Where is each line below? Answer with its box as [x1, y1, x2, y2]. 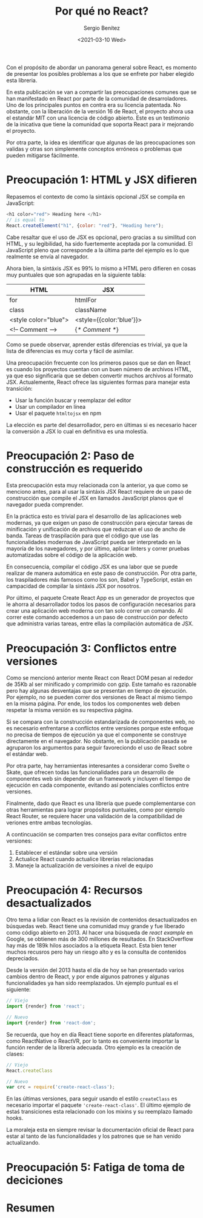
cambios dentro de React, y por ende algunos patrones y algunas [6, 973, 170, 980]
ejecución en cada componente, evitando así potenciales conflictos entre [6, 781, 190, 789]
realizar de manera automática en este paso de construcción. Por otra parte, [6, 570, 197, 577]
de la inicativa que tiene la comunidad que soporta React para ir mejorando [6, 120, 194, 128]
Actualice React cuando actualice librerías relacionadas [15, 855, 154, 863]
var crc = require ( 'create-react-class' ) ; [6, 1084, 115, 1090]
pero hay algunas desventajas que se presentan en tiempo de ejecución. [6, 687, 188, 695]
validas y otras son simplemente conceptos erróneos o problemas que [6, 145, 182, 152]
